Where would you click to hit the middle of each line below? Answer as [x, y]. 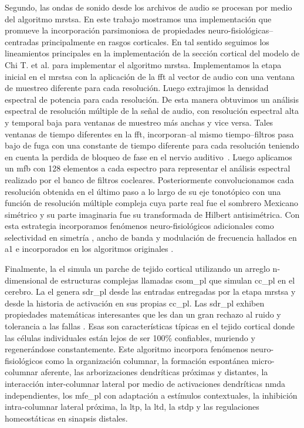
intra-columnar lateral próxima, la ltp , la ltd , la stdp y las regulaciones [132, 407]
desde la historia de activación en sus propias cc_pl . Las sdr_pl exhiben [135, 303]
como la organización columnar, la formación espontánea [147, 360]
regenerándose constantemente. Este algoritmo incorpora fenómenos [126, 349]
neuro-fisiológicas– [241, 30]
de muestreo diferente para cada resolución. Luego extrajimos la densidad [137, 88]
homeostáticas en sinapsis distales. [66, 418]
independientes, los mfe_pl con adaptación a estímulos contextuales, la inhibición [151, 395]
